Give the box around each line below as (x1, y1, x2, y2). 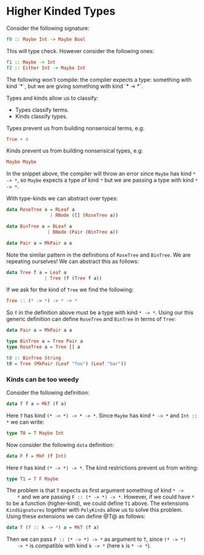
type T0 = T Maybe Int (6, 430, 64, 436)
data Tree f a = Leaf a (6, 269, 67, 275)
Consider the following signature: (6, 24, 90, 32)
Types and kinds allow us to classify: (6, 94, 99, 101)
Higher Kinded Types (6, 4, 116, 18)
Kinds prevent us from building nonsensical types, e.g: (6, 147, 143, 154)
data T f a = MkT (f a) (6, 401, 67, 407)
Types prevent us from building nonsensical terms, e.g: (6, 124, 145, 132)
